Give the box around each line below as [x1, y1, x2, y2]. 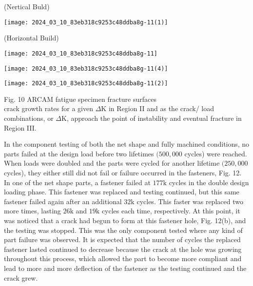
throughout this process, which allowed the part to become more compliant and [4, 253, 242, 264]
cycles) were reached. [184, 148, 247, 158]
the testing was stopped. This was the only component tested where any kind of [4, 225, 243, 235]
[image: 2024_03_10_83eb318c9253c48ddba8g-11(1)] [4, 19, 168, 26]
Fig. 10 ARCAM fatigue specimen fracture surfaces [4, 94, 156, 104]
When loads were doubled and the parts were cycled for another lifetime [4, 158, 220, 168]
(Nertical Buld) [4, 1, 50, 11]
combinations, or [4, 113, 54, 123]
